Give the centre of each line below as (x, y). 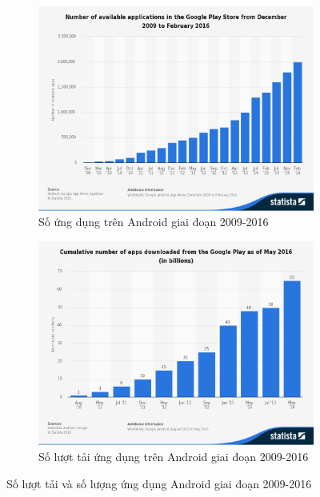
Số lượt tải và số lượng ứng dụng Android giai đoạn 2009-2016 (159, 483)
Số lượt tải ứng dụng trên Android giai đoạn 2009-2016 (174, 456)
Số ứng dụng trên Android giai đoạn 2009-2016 (154, 222)
